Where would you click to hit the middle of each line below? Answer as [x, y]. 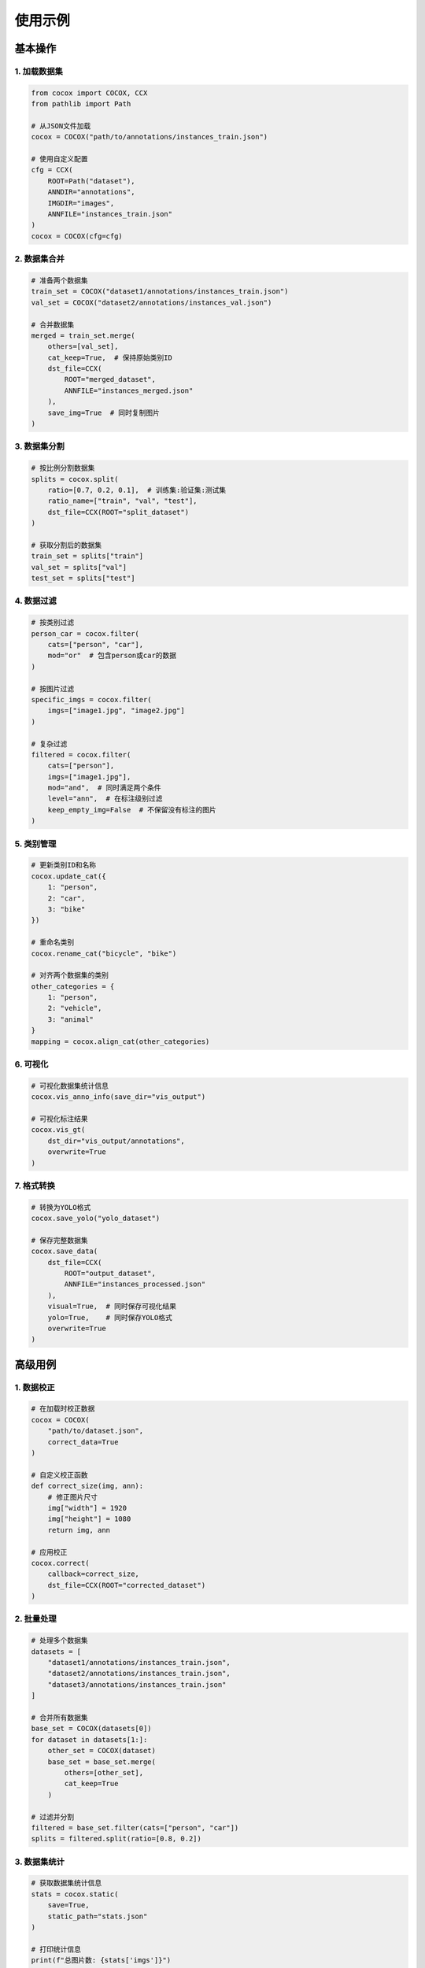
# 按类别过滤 [53, 623]
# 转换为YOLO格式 [61, 1207]
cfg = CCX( [52, 170]
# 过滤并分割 [53, 1817]
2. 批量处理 [35, 1619]
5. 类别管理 [35, 844]
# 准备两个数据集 [59, 280]
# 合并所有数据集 [59, 1717]
